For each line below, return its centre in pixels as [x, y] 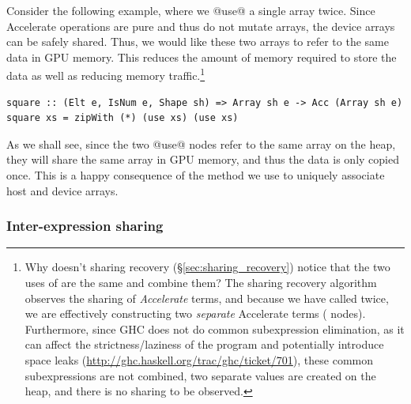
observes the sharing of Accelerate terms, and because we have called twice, [207, 298]
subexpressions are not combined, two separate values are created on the [200, 375]
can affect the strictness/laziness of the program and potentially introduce [204, 344]
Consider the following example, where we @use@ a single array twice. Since [191, 10]
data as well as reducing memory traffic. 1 [106, 74]
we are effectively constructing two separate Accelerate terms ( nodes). [195, 313]
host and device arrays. [62, 190]
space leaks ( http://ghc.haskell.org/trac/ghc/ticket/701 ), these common [199, 359]
